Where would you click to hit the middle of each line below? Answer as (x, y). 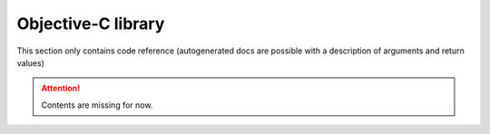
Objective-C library (91, 24)
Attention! (61, 88)
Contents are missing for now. (97, 105)
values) (30, 62)
